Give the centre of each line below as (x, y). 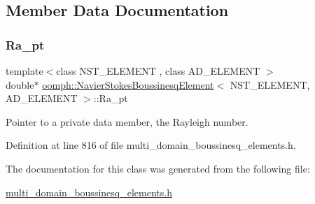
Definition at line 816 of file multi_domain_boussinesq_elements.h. (151, 145)
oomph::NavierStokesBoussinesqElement (128, 84)
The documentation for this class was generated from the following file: (158, 168)
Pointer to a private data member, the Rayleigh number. (127, 121)
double (20, 84)
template (24, 71)
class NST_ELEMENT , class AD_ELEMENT (158, 71)
